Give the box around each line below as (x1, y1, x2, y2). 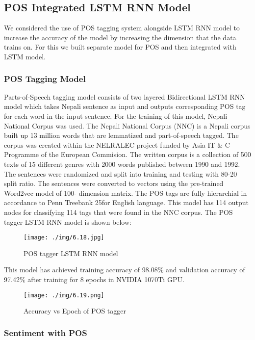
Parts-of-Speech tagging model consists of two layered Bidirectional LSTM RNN (4, 91, 245, 102)
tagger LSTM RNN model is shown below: (4, 216, 131, 227)
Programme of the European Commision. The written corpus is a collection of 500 (4, 149, 251, 159)
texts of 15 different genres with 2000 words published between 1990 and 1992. (4, 158, 240, 169)
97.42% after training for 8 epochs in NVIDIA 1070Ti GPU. (4, 274, 184, 284)
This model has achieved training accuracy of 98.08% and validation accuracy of (4, 264, 245, 275)
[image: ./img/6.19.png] (24, 291, 104, 299)
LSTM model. (4, 51, 46, 61)
